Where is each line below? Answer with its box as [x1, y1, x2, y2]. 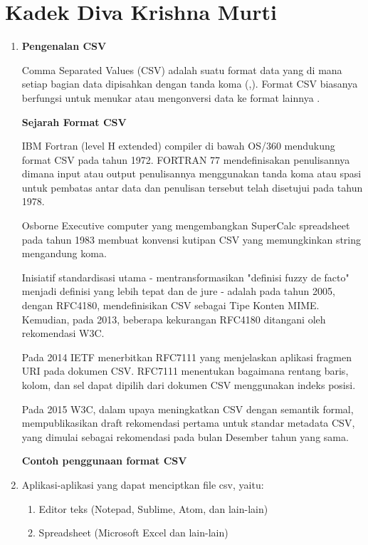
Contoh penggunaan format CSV [21, 453, 187, 468]
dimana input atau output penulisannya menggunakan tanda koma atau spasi [21, 166, 362, 181]
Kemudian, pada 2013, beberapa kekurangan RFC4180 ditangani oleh [21, 311, 326, 326]
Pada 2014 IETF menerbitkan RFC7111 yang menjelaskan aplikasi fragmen [21, 349, 352, 364]
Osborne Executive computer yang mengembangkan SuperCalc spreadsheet [21, 218, 350, 233]
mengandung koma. [21, 246, 107, 261]
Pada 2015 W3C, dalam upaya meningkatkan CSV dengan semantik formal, [21, 401, 354, 416]
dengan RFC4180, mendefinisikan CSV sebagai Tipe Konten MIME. [21, 298, 320, 313]
